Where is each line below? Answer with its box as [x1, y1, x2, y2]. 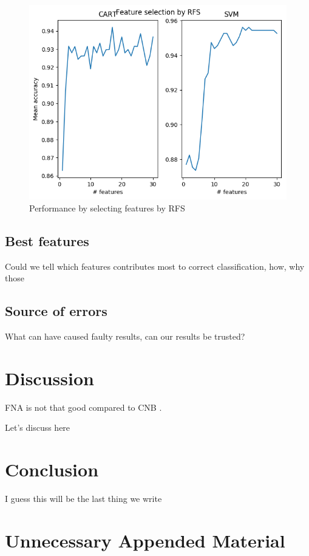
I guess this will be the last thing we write [5, 492, 162, 504]
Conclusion [5, 457, 99, 482]
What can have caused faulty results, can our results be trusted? [5, 329, 245, 342]
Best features [5, 231, 89, 250]
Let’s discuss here [5, 421, 70, 434]
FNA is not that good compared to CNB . [5, 400, 162, 413]
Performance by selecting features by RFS [29, 201, 185, 214]
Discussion [5, 365, 94, 390]
